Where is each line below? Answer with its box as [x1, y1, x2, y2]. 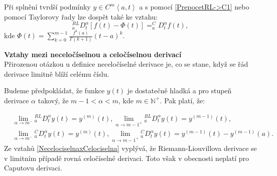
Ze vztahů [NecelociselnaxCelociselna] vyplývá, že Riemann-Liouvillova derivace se [4, 143, 257, 153]
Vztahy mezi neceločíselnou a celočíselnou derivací [4, 49, 182, 59]
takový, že [38, 95, 69, 105]
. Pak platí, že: [160, 95, 205, 105]
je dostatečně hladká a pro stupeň [127, 85, 232, 96]
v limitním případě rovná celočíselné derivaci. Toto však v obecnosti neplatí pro [4, 152, 249, 163]
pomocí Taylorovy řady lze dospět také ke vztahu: [4, 11, 158, 22]
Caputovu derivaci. [4, 162, 62, 173]
